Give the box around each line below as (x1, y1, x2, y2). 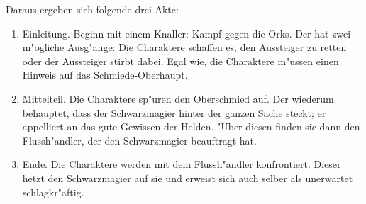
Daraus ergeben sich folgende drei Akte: (6, 2, 179, 16)
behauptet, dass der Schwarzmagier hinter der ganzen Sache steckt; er (22, 105, 326, 120)
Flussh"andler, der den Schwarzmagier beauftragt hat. (22, 132, 257, 147)
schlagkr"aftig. (22, 184, 84, 199)
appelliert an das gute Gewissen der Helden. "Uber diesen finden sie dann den (22, 119, 360, 134)
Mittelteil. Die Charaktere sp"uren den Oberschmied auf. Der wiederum (22, 91, 334, 106)
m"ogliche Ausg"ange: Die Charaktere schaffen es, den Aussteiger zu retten (22, 40, 347, 55)
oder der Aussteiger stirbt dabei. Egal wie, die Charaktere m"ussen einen (22, 53, 339, 68)
